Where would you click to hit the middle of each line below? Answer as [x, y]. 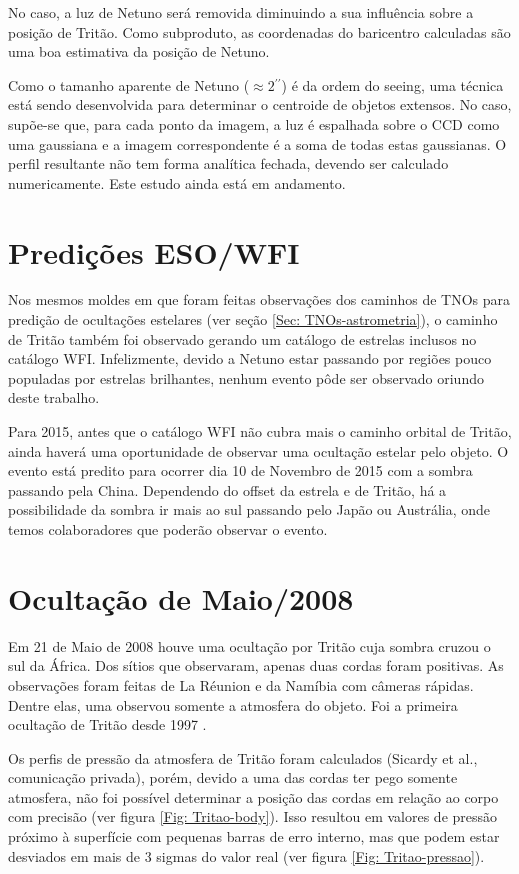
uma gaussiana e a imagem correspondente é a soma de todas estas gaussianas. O [257, 143]
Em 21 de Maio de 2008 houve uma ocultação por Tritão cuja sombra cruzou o [249, 645]
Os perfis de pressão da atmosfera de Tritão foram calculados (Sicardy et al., [243, 757]
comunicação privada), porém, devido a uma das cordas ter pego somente [233, 777]
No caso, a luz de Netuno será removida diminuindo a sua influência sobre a [241, 12]
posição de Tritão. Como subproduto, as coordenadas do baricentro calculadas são [259, 31]
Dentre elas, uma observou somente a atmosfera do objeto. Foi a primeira [233, 704]
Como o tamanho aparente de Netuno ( [129, 84]
